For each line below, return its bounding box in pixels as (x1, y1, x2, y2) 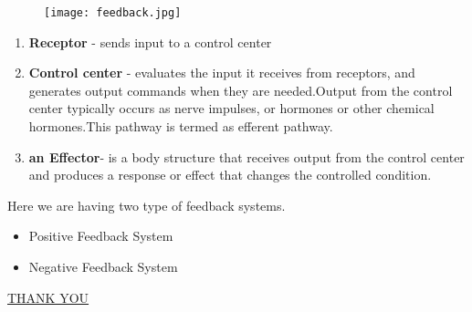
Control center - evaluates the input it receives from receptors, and (28, 63, 415, 82)
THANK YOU (7, 287, 89, 307)
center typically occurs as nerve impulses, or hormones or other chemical (28, 99, 435, 118)
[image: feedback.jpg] (44, 6, 182, 19)
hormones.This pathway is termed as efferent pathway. (28, 117, 333, 136)
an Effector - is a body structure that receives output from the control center (28, 147, 465, 166)
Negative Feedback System (28, 257, 178, 276)
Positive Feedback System (28, 226, 173, 245)
